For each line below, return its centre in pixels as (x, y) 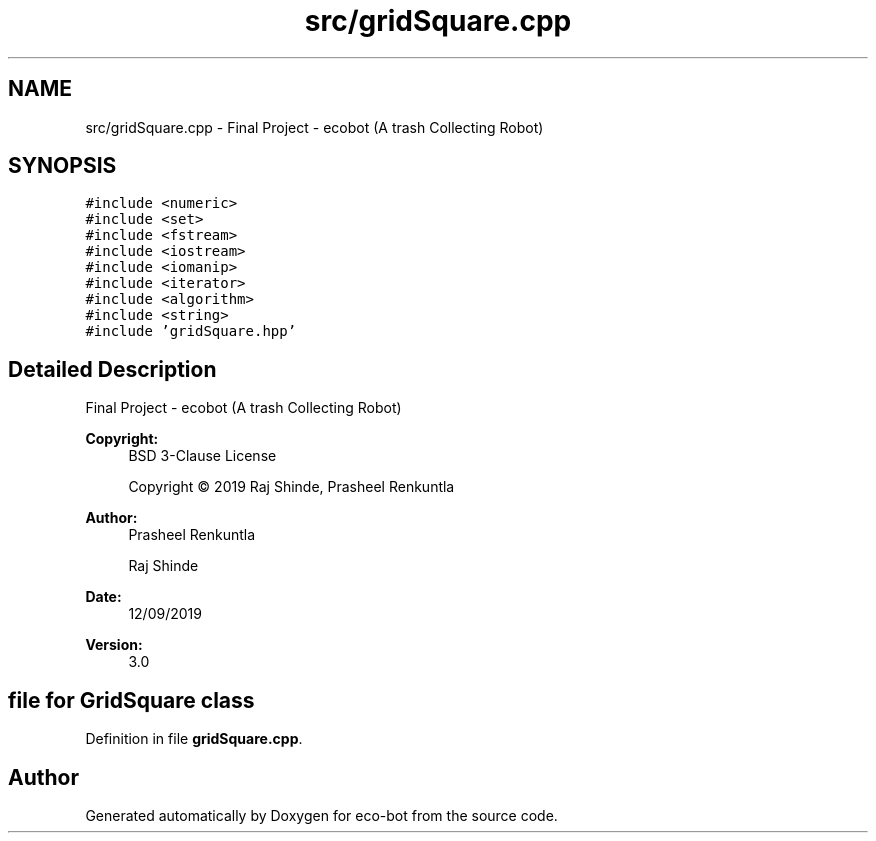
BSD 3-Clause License (202, 456)
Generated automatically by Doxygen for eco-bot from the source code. (321, 815)
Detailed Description (112, 369)
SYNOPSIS (62, 166)
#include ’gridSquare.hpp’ (191, 331)
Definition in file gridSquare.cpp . (194, 739)
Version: (114, 645)
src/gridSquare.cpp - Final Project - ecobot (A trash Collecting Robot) (314, 127)
